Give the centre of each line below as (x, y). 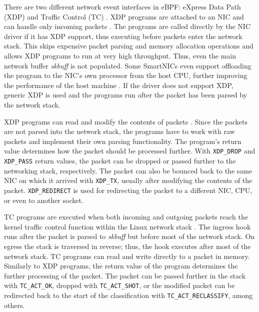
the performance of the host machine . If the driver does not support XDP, (119, 85)
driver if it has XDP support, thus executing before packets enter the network (123, 36)
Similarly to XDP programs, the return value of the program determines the (121, 266)
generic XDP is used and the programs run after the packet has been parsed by (125, 95)
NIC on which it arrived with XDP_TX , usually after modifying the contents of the (128, 180)
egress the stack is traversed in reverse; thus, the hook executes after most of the (127, 246)
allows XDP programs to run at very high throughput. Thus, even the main (120, 55)
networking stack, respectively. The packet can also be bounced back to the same (128, 170)
